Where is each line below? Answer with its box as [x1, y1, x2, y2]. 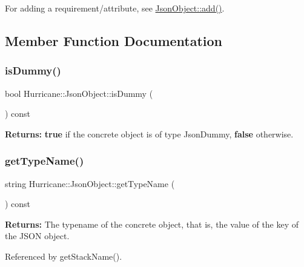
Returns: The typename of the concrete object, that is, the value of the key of [5, 217, 299, 230]
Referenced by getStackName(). [5, 249, 122, 262]
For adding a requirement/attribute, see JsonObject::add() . [5, 2, 225, 14]
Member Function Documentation [5, 31, 223, 50]
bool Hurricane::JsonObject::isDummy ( [5, 87, 153, 99]
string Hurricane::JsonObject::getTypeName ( [5, 177, 175, 190]
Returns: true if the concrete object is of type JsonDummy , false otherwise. [5, 127, 294, 140]
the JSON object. [5, 229, 70, 242]
